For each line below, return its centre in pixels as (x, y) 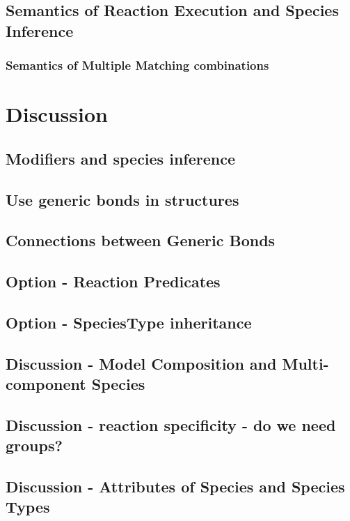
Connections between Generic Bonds (141, 240)
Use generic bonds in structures (122, 199)
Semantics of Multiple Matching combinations (137, 65)
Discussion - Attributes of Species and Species (175, 486)
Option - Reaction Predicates (113, 281)
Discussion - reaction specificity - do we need (171, 424)
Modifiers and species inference (120, 158)
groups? (34, 445)
